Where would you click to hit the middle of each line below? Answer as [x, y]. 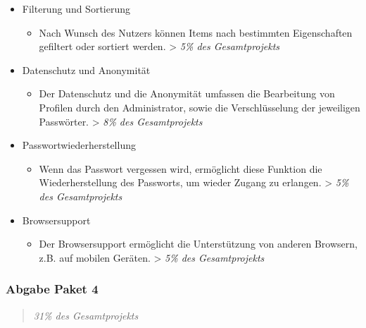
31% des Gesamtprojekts [86, 315]
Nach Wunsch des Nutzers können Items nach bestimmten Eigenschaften [196, 32]
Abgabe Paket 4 [52, 289]
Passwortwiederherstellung [79, 145]
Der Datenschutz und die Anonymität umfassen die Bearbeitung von [187, 93]
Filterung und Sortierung [76, 8]
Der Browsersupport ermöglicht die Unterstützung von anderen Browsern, [198, 244]
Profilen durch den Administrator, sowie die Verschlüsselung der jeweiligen [200, 107]
